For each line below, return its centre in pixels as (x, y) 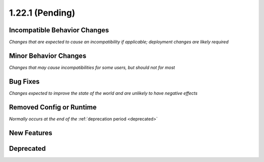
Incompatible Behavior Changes (59, 30)
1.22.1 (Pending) (42, 13)
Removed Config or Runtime (53, 107)
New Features (31, 133)
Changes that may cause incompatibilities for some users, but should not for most (92, 67)
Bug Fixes (24, 81)
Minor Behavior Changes (48, 56)
